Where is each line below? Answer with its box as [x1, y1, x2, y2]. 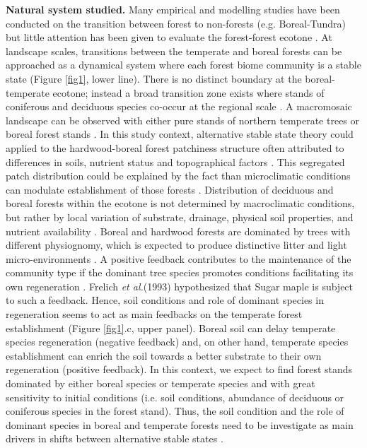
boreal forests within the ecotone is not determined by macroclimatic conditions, [6, 196, 355, 211]
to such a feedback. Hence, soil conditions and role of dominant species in [6, 293, 324, 307]
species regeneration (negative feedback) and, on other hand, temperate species [6, 334, 349, 349]
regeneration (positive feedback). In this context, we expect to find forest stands [6, 362, 353, 377]
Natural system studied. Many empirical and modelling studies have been [6, 2, 340, 16]
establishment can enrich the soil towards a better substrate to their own [6, 348, 322, 362]
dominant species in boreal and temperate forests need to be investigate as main [6, 417, 354, 432]
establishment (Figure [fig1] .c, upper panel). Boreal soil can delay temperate [6, 320, 336, 335]
